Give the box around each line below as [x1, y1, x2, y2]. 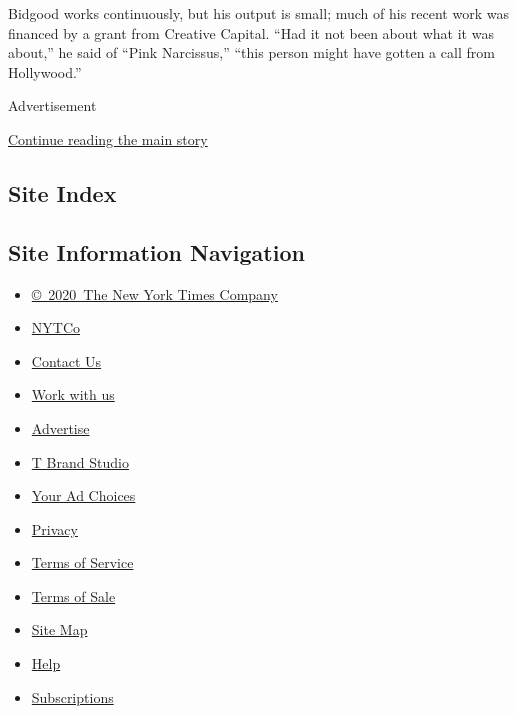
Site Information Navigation [8, 236, 305, 267]
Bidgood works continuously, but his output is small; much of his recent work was [8, 3, 509, 23]
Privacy [31, 518, 78, 539]
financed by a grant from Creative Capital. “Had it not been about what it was [8, 22, 494, 43]
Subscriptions [31, 686, 114, 707]
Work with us [31, 384, 115, 405]
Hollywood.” [8, 61, 82, 82]
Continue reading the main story [8, 128, 208, 149]
